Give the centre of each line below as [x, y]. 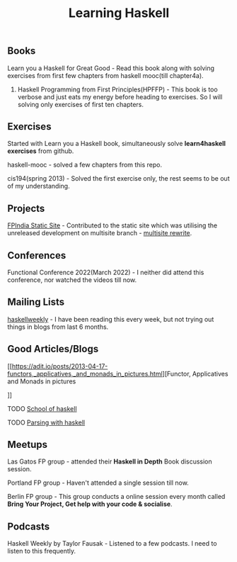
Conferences [37, 255]
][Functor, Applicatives [195, 373]
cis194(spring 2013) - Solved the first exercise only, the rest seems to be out [118, 179]
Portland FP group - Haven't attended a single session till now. [98, 483]
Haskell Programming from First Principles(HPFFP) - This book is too [117, 89]
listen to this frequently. [42, 551]
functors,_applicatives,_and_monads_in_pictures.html [85, 373]
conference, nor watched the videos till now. [72, 280]
